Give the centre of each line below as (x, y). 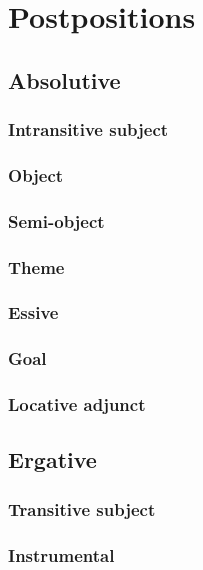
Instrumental (61, 554)
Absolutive (64, 79)
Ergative (52, 459)
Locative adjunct (77, 404)
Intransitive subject (88, 129)
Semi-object (56, 220)
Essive (33, 312)
